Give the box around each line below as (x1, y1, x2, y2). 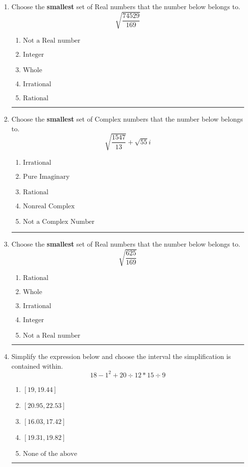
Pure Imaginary (23, 173, 70, 180)
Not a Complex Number (23, 218, 94, 225)
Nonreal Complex (23, 202, 75, 210)
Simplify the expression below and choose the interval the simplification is (11, 351, 231, 361)
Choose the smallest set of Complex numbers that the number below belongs (11, 114, 243, 124)
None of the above (23, 450, 77, 457)
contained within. (11, 360, 63, 371)
